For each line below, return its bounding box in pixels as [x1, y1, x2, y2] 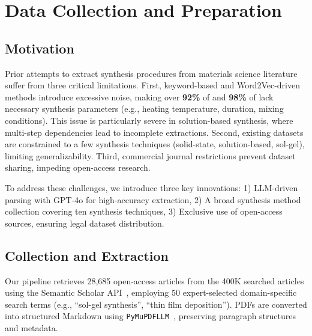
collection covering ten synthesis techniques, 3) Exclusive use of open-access [5, 205, 283, 218]
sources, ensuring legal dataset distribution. [5, 216, 164, 229]
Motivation [5, 38, 74, 57]
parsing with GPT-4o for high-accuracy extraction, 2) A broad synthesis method [5, 193, 301, 206]
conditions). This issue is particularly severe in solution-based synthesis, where [5, 114, 293, 126]
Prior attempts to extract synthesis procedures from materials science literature [5, 67, 298, 79]
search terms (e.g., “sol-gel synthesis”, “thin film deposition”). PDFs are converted [5, 298, 307, 310]
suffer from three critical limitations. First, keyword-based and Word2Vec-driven [5, 79, 300, 91]
